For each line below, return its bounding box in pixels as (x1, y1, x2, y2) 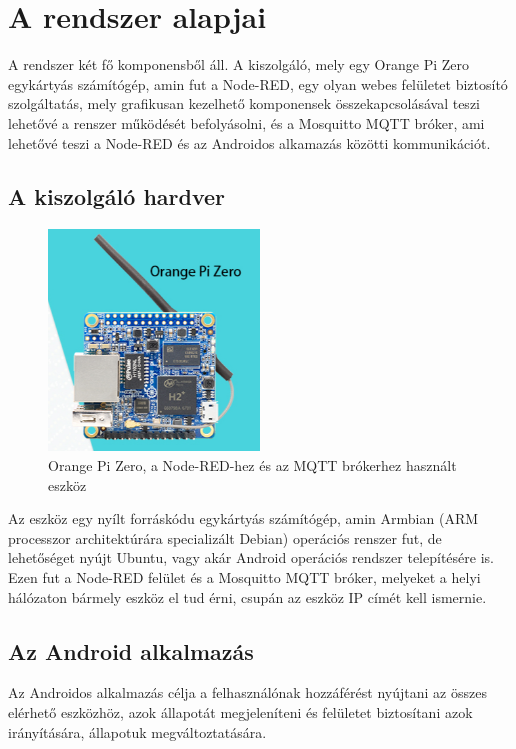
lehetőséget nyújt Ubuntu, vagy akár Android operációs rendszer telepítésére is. (8, 547, 494, 568)
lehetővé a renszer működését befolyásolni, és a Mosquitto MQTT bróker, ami (8, 112, 485, 133)
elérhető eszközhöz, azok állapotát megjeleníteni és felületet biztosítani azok (8, 702, 473, 722)
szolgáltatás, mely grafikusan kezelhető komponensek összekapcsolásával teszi (8, 93, 480, 114)
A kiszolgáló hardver (8, 181, 226, 212)
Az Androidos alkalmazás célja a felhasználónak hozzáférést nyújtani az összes (8, 682, 487, 703)
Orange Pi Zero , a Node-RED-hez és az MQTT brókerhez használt (48, 455, 457, 476)
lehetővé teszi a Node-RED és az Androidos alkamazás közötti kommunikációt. (8, 132, 491, 153)
